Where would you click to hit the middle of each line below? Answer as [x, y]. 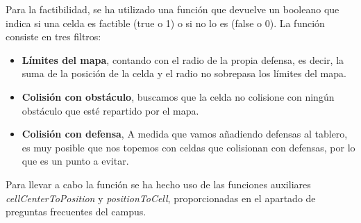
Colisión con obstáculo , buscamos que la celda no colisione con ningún [178, 96]
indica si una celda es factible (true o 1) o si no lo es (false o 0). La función [165, 23]
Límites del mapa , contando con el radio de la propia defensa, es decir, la [183, 59]
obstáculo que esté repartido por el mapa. [110, 110]
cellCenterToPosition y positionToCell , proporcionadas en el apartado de [161, 198]
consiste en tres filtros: [53, 36]
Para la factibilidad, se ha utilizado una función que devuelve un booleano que [173, 9]
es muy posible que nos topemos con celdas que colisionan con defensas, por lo [188, 147]
